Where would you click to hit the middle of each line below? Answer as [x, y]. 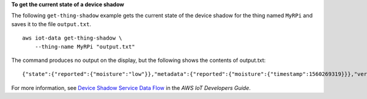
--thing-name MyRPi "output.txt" [85, 46]
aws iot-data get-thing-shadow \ [72, 38]
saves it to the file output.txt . [51, 24]
